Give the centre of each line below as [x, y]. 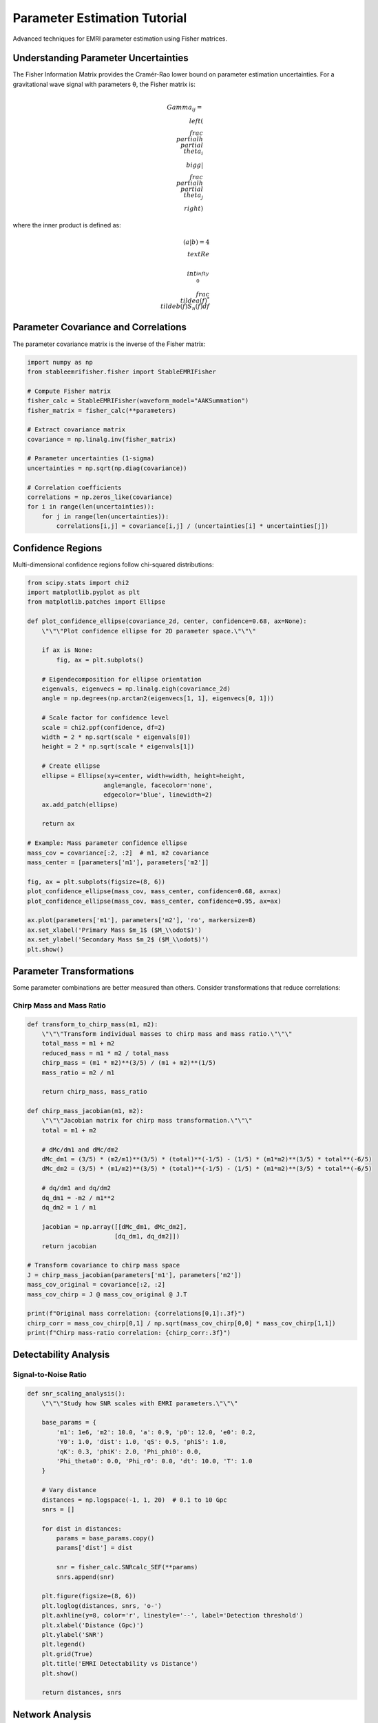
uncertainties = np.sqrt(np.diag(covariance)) [107, 468]
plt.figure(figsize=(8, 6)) [89, 1596]
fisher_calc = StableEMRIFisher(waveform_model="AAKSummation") [138, 401]
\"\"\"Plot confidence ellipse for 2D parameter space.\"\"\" [149, 631]
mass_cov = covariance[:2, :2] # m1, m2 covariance [118, 853]
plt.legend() [64, 1644]
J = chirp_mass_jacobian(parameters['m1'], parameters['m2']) [134, 1275]
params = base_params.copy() [105, 1538]
